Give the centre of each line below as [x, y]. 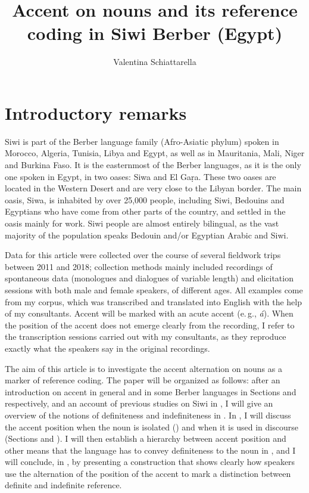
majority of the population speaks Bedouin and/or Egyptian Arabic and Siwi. [147, 235]
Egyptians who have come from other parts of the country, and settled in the [145, 211]
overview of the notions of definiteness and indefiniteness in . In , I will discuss [148, 415]
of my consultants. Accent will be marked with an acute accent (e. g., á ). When [149, 313]
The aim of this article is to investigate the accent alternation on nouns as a [143, 368]
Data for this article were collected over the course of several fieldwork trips [143, 255]
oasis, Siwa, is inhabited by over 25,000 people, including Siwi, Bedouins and [145, 199]
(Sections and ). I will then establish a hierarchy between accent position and [146, 438]
